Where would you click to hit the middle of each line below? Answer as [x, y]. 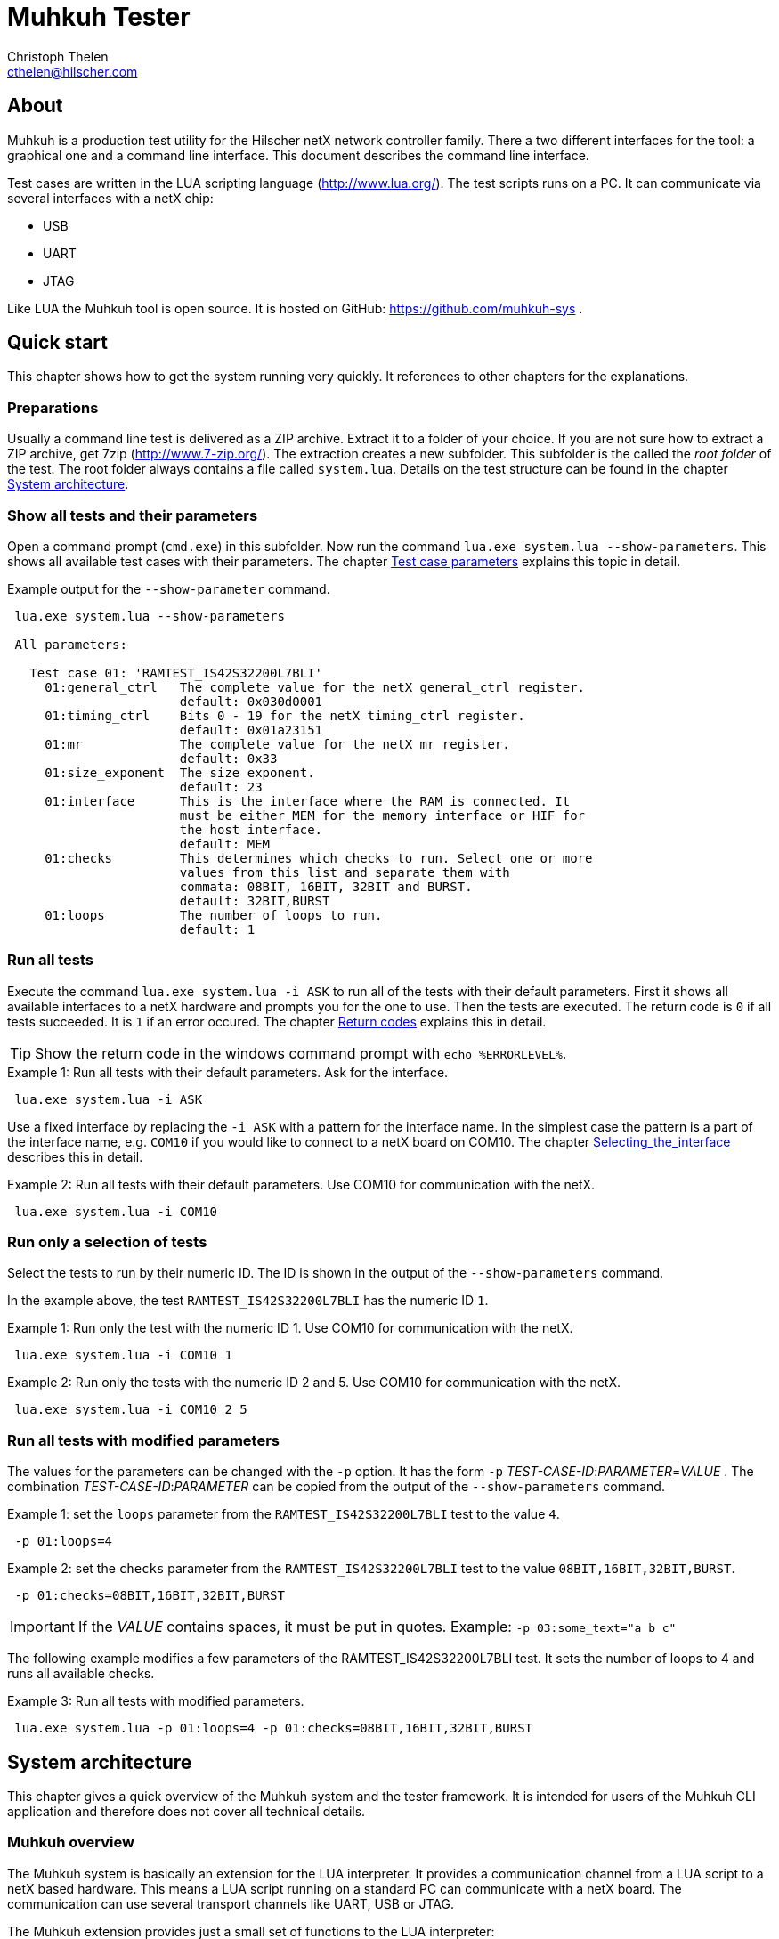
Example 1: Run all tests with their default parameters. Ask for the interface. [228, 1072]
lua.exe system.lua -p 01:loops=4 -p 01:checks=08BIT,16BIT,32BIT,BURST [274, 1728]
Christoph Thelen [58, 56]
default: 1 [217, 929]
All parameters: [71, 644]
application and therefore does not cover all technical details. [187, 1812]
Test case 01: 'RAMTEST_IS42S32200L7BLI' [176, 673]
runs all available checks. [81, 1674]
